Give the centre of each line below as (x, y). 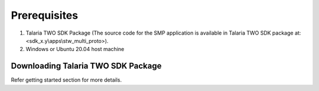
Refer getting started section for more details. (66, 80)
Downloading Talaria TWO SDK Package (86, 66)
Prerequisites (45, 15)
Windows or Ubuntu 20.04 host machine (75, 49)
